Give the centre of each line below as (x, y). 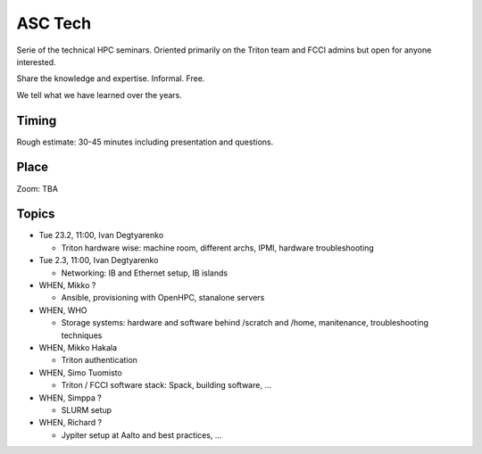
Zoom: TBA (37, 188)
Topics (36, 214)
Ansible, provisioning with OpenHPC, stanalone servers (163, 298)
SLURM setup (86, 409)
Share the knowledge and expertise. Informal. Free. (111, 78)
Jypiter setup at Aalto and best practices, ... (141, 435)
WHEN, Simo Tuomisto (80, 372)
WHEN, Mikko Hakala (78, 347)
